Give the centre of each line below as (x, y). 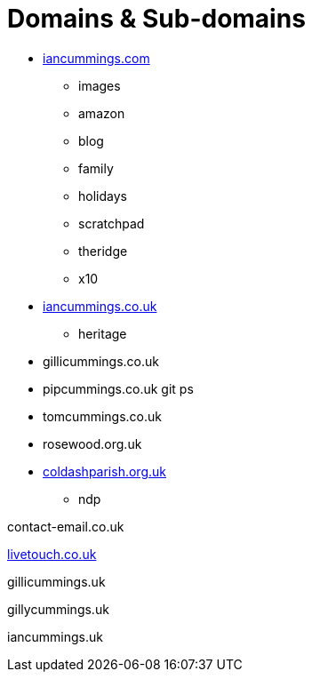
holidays (103, 196)
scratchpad (112, 223)
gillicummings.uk (56, 581)
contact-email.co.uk (66, 526)
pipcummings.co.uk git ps (118, 388)
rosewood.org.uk (92, 443)
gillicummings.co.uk (101, 361)
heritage (103, 333)
